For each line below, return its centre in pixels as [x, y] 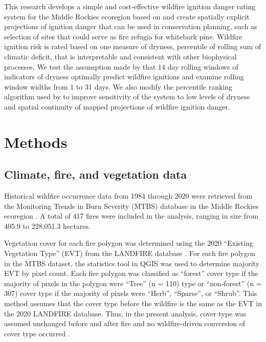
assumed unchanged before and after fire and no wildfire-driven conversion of [125, 323]
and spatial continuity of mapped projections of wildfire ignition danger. [117, 106]
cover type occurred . [37, 333]
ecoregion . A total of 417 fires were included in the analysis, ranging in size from [131, 216]
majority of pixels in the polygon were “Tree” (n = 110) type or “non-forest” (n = [133, 283]
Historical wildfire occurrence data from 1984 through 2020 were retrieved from [128, 196]
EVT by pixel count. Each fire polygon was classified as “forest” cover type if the [131, 273]
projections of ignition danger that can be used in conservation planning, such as [131, 26]
